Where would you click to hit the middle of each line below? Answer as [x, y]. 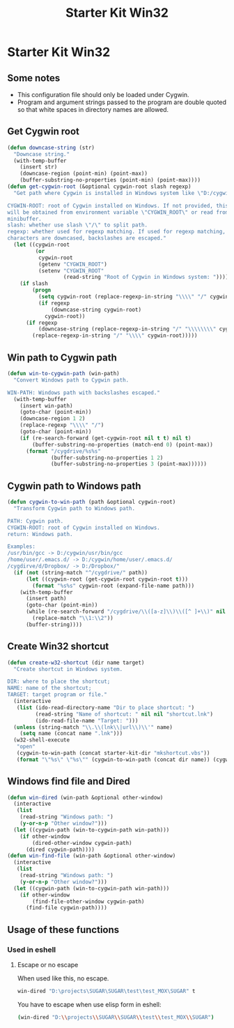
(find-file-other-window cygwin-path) [88, 902]
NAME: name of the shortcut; [49, 688]
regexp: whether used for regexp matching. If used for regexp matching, [117, 232]
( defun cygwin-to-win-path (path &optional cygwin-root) [92, 502]
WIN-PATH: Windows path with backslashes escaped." [84, 393]
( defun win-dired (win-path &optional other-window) [85, 797]
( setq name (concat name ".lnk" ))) [71, 734]
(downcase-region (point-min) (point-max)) [84, 174]
